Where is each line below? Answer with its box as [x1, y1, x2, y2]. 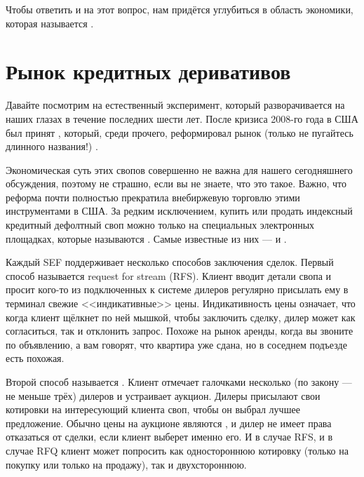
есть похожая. [6, 351, 65, 365]
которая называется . [6, 15, 94, 30]
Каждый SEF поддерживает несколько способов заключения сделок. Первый [6, 255, 334, 269]
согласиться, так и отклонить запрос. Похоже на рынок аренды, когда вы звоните [6, 323, 353, 338]
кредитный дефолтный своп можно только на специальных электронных [6, 217, 315, 232]
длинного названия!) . [6, 139, 98, 154]
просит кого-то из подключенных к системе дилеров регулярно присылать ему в [6, 282, 349, 297]
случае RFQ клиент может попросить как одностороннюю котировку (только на [6, 443, 349, 457]
